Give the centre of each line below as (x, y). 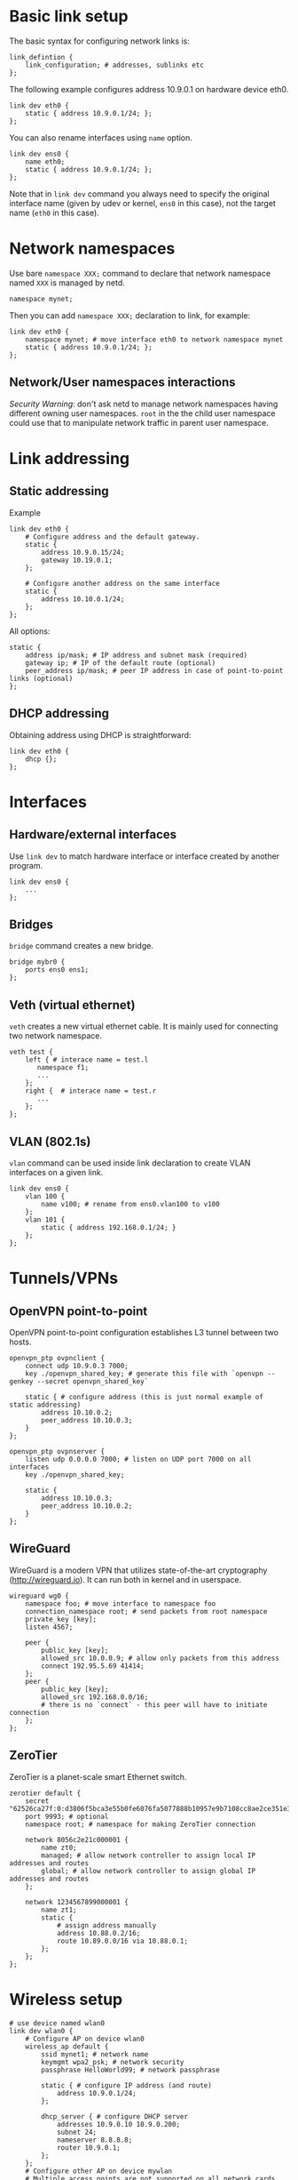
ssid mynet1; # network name (95, 2054)
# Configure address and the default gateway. (113, 537)
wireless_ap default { (67, 2047)
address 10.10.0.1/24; (83, 599)
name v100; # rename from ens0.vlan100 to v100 (130, 1204)
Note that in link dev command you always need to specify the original (139, 194)
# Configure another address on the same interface (122, 583)
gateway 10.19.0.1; (77, 560)
